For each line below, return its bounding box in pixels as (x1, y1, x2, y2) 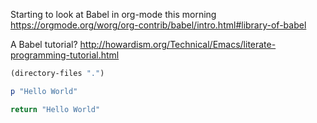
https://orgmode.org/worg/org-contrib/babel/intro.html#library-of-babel (10, 19, 307, 31)
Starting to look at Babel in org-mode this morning (10, 9, 217, 20)
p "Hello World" (10, 86, 78, 96)
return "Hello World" (10, 104, 101, 114)
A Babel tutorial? (10, 39, 78, 50)
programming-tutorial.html (10, 49, 120, 61)
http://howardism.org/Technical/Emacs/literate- (79, 39, 277, 50)
